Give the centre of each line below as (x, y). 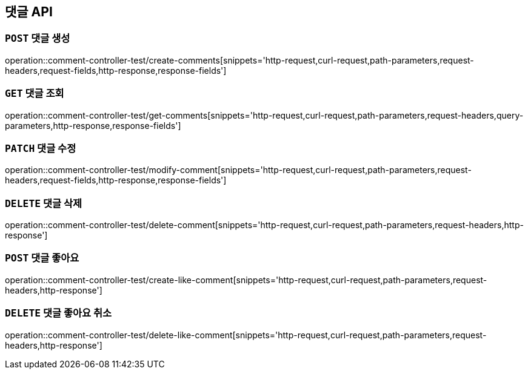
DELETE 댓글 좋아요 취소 (58, 313)
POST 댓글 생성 (38, 38)
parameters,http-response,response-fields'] (93, 125)
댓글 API (29, 12)
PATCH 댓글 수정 (41, 148)
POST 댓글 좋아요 (42, 258)
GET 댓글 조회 (35, 93)
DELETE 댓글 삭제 (44, 203)
